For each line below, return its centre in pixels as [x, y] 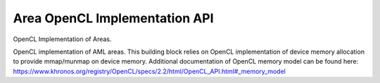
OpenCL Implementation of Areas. [62, 39]
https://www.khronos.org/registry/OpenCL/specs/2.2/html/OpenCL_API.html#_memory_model [150, 71]
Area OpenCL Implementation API [113, 18]
